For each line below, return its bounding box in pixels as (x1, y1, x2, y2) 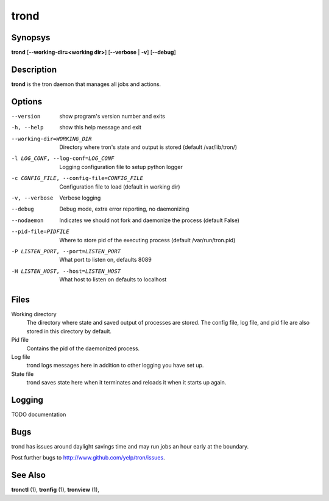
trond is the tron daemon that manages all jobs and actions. (11, 80, 161, 88)
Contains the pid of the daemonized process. (26, 345, 140, 352)
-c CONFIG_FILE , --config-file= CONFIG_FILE (11, 175, 143, 182)
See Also (11, 470, 46, 480)
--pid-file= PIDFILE (11, 228, 69, 235)
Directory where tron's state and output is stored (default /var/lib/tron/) (59, 143, 238, 151)
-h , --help (11, 124, 44, 131)
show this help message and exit (59, 124, 141, 131)
